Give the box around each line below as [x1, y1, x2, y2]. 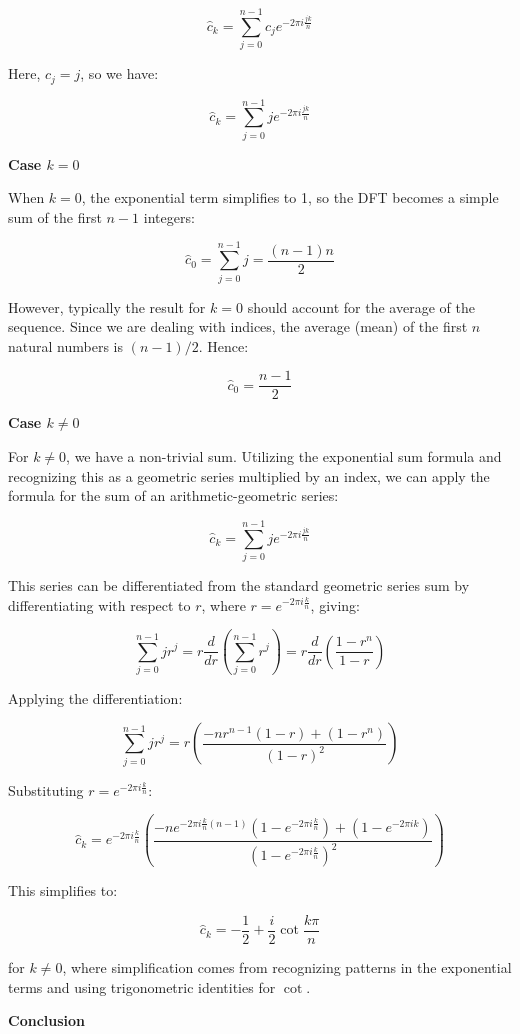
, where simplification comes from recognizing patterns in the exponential [62, 956, 512, 977]
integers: [143, 206, 195, 227]
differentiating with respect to [8, 594, 191, 615]
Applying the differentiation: [8, 687, 183, 708]
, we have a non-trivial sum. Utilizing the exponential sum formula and [66, 446, 502, 467]
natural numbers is [8, 335, 123, 356]
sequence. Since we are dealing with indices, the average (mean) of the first [8, 316, 468, 337]
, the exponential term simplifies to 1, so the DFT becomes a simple [81, 187, 499, 208]
